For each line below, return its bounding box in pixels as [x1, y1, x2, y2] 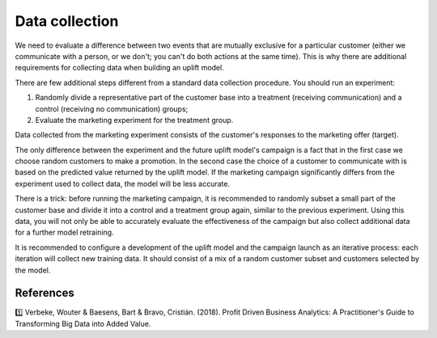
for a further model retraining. [15, 227, 114, 238]
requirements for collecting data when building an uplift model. [15, 63, 224, 73]
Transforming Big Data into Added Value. [15, 319, 151, 328]
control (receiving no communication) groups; [35, 104, 189, 113]
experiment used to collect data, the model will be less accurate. [15, 179, 231, 188]
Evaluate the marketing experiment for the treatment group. [35, 115, 234, 125]
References [15, 286, 74, 300]
